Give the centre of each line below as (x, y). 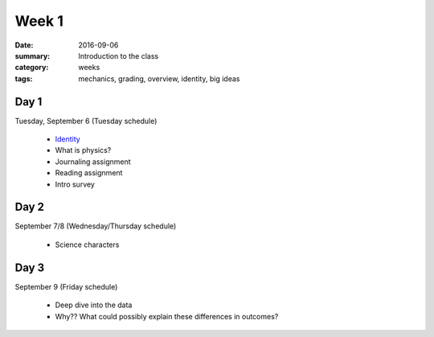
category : (32, 68)
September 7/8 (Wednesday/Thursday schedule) (96, 226)
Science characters (87, 245)
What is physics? (83, 150)
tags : (24, 78)
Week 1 (39, 21)
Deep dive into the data (94, 305)
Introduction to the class (119, 55)
